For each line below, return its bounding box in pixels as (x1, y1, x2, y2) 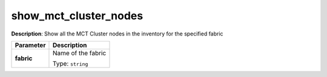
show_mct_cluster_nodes (11, 9, 144, 22)
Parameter (15, 41, 46, 49)
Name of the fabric (52, 49, 107, 57)
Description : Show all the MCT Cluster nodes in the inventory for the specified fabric (11, 30, 223, 37)
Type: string (52, 59, 88, 67)
